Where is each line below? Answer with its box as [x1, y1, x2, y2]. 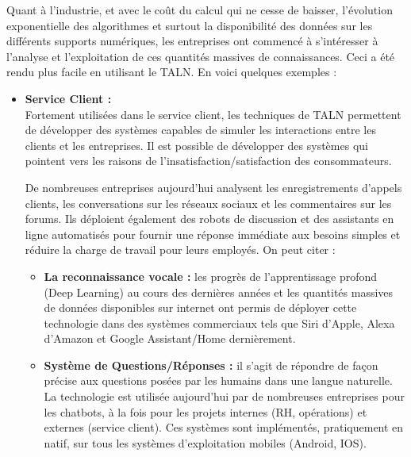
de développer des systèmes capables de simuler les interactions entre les [25, 121, 376, 138]
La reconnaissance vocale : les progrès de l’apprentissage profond [44, 267, 378, 284]
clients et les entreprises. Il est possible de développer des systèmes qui [25, 136, 368, 153]
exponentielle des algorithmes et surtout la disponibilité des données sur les [6, 17, 373, 33]
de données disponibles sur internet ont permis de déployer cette [44, 299, 357, 316]
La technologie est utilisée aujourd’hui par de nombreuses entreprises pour [44, 388, 405, 405]
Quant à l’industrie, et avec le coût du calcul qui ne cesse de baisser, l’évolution [6, 2, 393, 17]
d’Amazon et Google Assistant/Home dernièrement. [44, 330, 296, 347]
